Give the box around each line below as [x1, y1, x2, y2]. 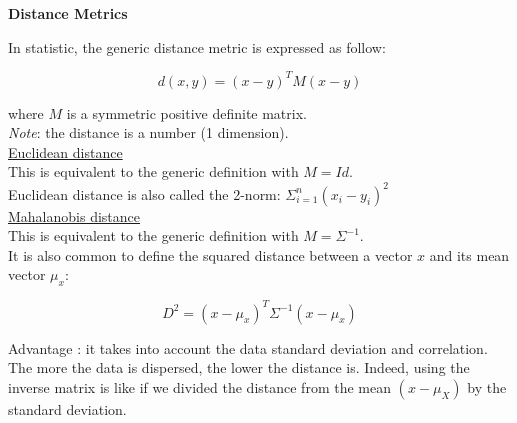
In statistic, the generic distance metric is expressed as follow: [8, 36, 386, 57]
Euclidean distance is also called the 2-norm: [8, 183, 281, 204]
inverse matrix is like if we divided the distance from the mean [8, 376, 391, 397]
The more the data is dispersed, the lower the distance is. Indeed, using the [8, 357, 470, 378]
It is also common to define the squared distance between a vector [8, 244, 413, 265]
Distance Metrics [8, 3, 128, 23]
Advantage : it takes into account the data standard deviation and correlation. [8, 337, 488, 358]
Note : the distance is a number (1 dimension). [8, 122, 289, 143]
